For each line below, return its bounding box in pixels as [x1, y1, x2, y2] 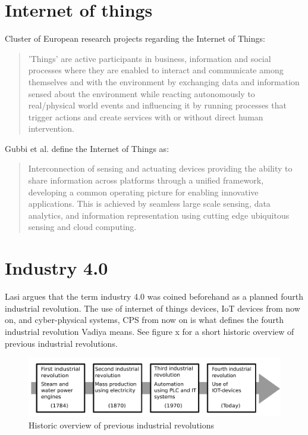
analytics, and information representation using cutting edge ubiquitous [28, 209, 290, 221]
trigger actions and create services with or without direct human [28, 110, 263, 123]
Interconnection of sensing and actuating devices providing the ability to [28, 162, 293, 175]
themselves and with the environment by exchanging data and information [28, 75, 300, 88]
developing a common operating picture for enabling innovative [28, 185, 259, 198]
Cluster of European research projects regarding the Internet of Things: [5, 32, 265, 45]
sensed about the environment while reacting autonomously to [28, 87, 255, 100]
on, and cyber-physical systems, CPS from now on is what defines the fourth [5, 313, 284, 326]
